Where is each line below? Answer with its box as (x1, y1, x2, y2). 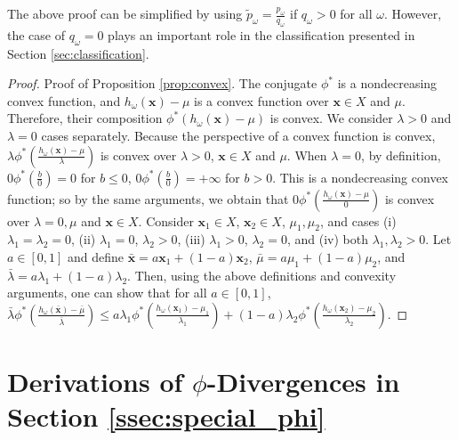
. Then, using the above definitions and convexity (127, 265, 397, 284)
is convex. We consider (269, 109, 393, 127)
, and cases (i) (320, 211, 397, 230)
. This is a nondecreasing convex (272, 167, 448, 186)
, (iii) (177, 230, 205, 249)
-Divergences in (206, 363, 400, 400)
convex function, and (7, 91, 121, 110)
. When (286, 145, 327, 164)
